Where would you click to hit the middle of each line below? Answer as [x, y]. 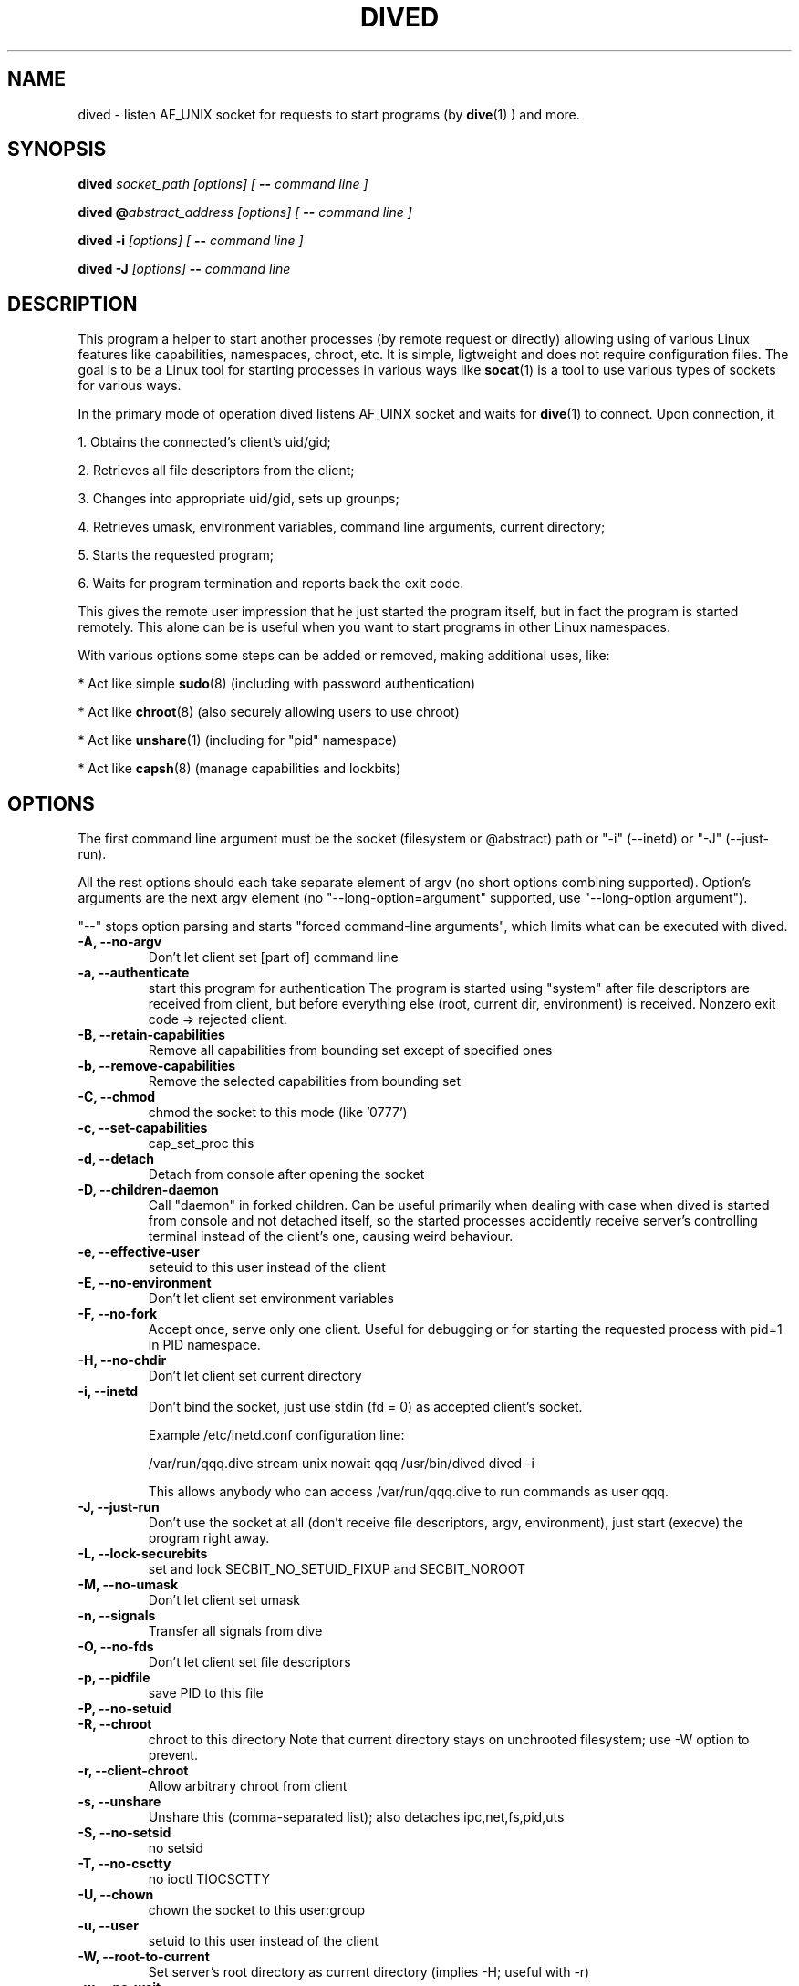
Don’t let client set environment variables [271, 1298]
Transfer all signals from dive [235, 1631]
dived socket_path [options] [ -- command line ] [223, 184]
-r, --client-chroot [133, 1771]
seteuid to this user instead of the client [267, 1267]
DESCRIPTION [73, 304]
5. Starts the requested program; [176, 555]
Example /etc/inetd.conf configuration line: [276, 1435]
